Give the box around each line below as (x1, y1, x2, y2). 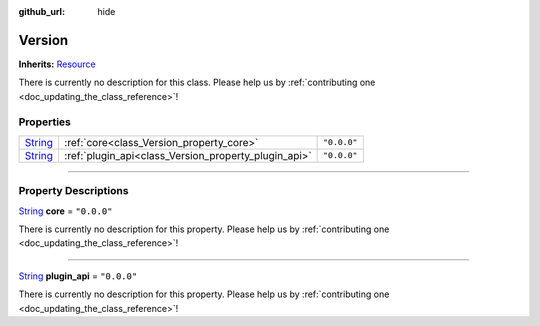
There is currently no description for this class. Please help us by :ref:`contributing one (18, 76, 376, 89)
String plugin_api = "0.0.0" (18, 270, 138, 282)
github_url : (18, 6, 65, 17)
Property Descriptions (18, 184, 129, 198)
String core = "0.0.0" (18, 205, 113, 217)
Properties (18, 115, 72, 129)
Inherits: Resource (18, 58, 96, 70)
